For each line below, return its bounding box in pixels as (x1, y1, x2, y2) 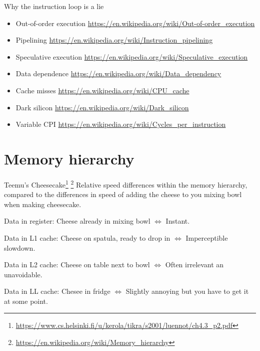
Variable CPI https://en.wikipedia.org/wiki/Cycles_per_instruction (15, 119, 226, 129)
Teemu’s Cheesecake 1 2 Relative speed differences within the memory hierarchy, (4, 178, 247, 190)
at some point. (4, 295, 48, 306)
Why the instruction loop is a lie (4, 1, 104, 11)
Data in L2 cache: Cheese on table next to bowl (4, 259, 150, 270)
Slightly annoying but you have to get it (125, 286, 249, 296)
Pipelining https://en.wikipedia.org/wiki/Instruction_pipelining (15, 35, 213, 45)
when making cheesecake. (4, 199, 81, 209)
